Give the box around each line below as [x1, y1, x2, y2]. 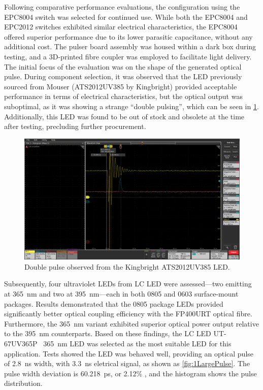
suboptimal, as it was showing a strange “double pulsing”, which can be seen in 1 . [4, 101, 259, 111]
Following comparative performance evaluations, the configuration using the [4, 2, 240, 12]
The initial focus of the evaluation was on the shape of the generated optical [4, 61, 242, 72]
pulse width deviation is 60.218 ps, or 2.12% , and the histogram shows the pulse [4, 368, 257, 378]
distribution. [4, 378, 43, 388]
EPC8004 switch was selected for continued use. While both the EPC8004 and [4, 11, 248, 22]
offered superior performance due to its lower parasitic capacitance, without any [4, 31, 253, 42]
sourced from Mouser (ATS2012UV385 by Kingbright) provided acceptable [4, 81, 237, 91]
